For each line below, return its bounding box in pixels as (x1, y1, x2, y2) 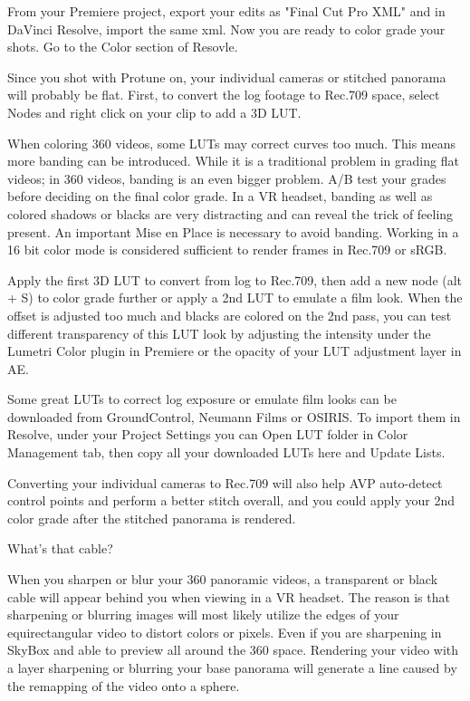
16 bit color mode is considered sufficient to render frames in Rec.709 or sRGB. (7, 240, 447, 259)
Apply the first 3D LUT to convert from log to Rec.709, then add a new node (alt (7, 270, 463, 289)
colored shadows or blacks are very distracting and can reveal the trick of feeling (7, 204, 454, 223)
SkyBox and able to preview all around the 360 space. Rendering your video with (7, 640, 459, 659)
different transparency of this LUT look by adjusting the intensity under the (7, 323, 431, 342)
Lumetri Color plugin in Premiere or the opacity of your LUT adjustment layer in (7, 341, 462, 360)
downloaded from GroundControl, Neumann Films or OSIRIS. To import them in (7, 407, 461, 426)
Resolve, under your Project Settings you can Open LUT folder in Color (7, 425, 408, 444)
